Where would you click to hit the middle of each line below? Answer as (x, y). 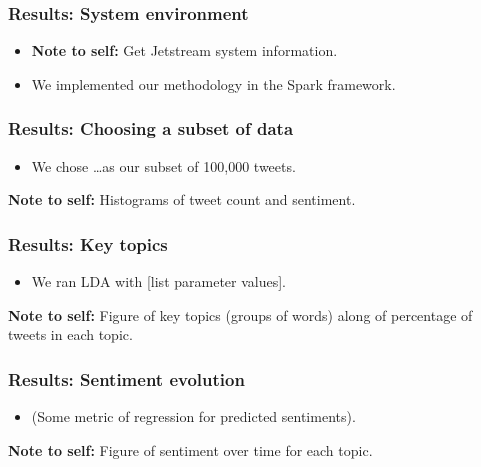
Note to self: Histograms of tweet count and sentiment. (182, 199)
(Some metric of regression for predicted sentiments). (193, 416)
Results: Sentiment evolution (126, 378)
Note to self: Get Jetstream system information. (184, 50)
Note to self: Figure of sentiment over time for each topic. (190, 449)
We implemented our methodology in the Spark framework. (213, 83)
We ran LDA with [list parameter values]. (159, 281)
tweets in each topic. (70, 334)
